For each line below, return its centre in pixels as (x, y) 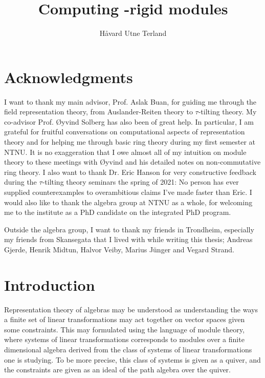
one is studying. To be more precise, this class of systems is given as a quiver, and (132, 359)
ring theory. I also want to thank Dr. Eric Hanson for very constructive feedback (130, 172)
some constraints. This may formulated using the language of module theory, (124, 329)
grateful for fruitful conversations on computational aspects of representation (125, 132)
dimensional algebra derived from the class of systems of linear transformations (128, 350)
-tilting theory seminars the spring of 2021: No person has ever (140, 182)
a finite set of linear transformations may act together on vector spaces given (125, 319)
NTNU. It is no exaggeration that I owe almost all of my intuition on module (125, 152)
